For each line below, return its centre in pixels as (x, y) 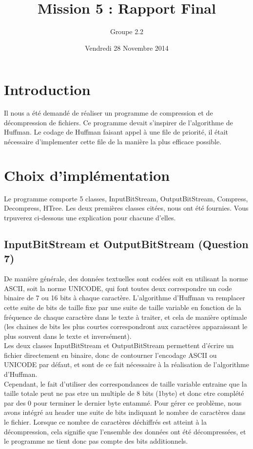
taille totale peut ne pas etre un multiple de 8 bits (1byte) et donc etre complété (124, 393)
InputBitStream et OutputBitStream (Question (126, 244)
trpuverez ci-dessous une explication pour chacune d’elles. (90, 217)
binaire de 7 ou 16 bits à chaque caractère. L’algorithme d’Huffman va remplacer (125, 298)
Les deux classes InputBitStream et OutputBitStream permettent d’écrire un (119, 345)
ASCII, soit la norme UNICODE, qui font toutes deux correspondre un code (118, 288)
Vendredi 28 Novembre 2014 (127, 48)
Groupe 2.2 (127, 31)
